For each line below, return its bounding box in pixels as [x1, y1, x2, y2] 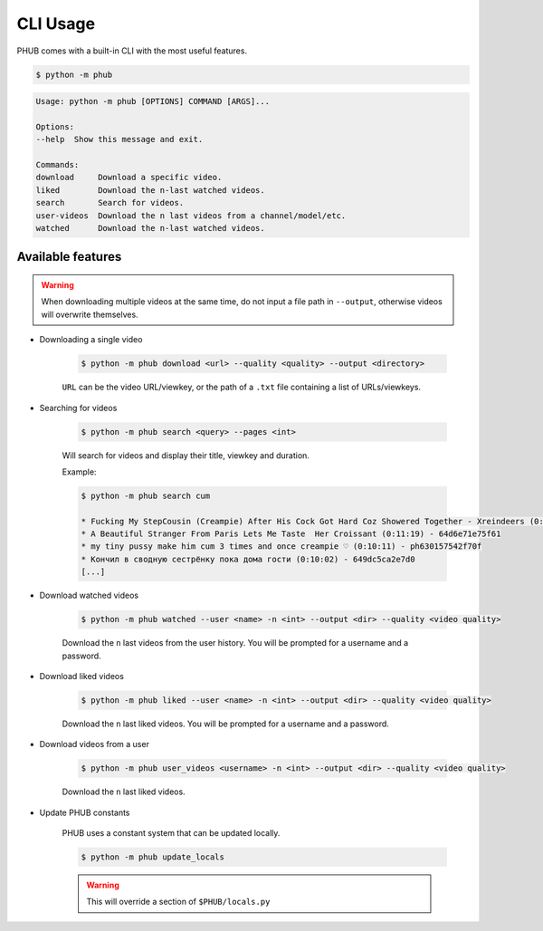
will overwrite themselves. [41, 309, 139, 320]
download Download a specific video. [35, 172, 223, 183]
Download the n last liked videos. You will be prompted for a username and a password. [62, 718, 389, 729]
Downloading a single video [39, 334, 143, 345]
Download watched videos [39, 590, 139, 601]
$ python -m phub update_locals [81, 852, 225, 862]
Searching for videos [39, 402, 118, 413]
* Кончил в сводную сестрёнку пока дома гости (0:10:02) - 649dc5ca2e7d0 [81, 553, 415, 564]
